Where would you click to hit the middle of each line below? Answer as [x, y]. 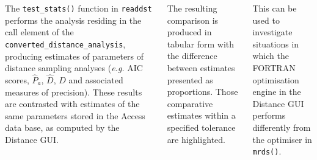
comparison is [193, 20]
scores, [17, 79]
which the [271, 56]
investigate [272, 32]
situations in [276, 43]
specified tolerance [201, 127]
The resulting [192, 8]
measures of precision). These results [74, 92]
